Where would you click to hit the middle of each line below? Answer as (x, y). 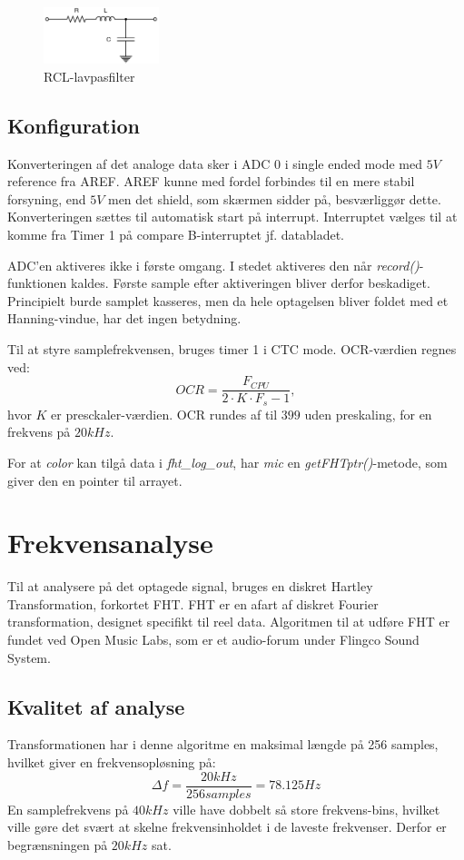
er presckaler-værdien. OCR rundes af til (164, 414)
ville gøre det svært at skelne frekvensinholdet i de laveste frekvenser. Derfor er (227, 827)
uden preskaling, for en (368, 414)
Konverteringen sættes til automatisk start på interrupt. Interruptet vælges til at (232, 217)
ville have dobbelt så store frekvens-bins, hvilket (306, 809)
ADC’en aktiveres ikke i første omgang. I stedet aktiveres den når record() (213, 265)
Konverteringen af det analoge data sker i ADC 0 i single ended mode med (215, 163)
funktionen (37, 283)
